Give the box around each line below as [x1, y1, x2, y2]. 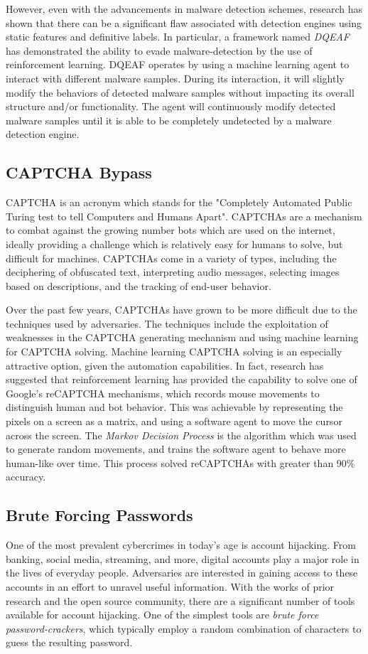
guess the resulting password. [6, 635, 133, 650]
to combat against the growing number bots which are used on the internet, [6, 223, 335, 237]
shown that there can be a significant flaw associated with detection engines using [6, 15, 362, 30]
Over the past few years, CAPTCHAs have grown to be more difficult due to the [6, 302, 357, 317]
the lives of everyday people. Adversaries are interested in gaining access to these [6, 565, 358, 580]
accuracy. [6, 469, 46, 484]
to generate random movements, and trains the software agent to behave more [6, 441, 346, 456]
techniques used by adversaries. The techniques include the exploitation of [6, 316, 328, 331]
